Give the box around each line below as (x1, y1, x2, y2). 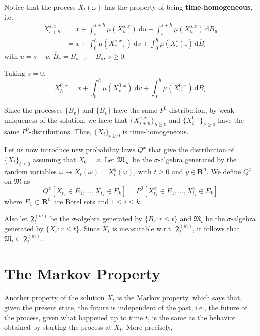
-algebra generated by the (158, 154, 237, 164)
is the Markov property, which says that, (117, 292, 242, 303)
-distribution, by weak (167, 105, 234, 115)
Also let (4, 213, 28, 223)
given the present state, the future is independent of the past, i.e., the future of (4, 302, 247, 312)
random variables (4, 165, 57, 176)
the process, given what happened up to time (4, 312, 143, 322)
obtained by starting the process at (4, 322, 112, 332)
